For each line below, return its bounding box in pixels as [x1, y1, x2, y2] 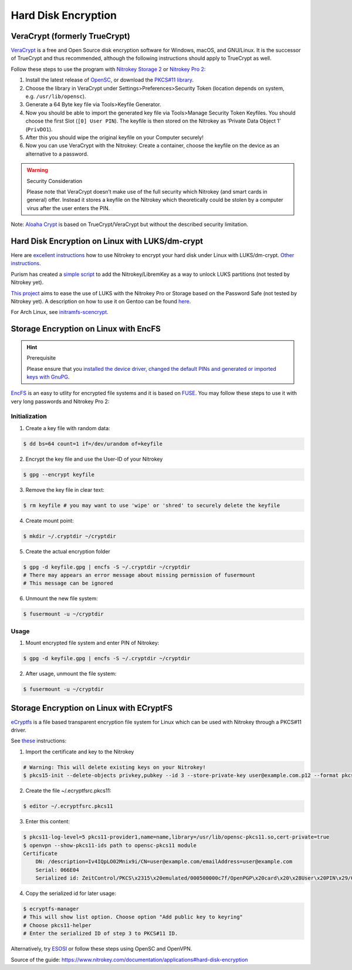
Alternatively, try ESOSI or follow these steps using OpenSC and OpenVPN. [11, 945, 192, 952]
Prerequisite [26, 354, 56, 361]
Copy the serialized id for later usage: [25, 890, 117, 897]
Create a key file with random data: [25, 424, 111, 431]
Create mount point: [25, 517, 74, 524]
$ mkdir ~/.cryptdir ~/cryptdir [23, 533, 117, 539]
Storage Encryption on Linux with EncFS [11, 324, 161, 334]
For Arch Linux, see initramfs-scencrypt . [11, 309, 109, 316]
